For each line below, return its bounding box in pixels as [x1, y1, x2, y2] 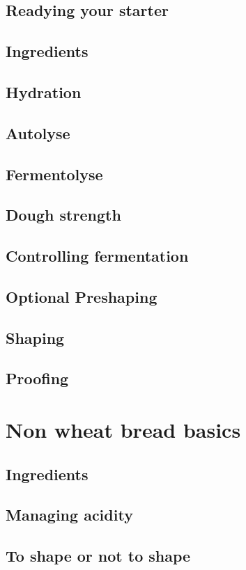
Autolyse [6, 122, 70, 143]
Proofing [6, 367, 69, 389]
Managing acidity [6, 504, 133, 525]
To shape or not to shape [6, 545, 191, 567]
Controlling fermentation [6, 245, 189, 267]
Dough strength [6, 204, 121, 225]
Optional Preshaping [6, 285, 157, 307]
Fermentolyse [6, 163, 103, 184]
